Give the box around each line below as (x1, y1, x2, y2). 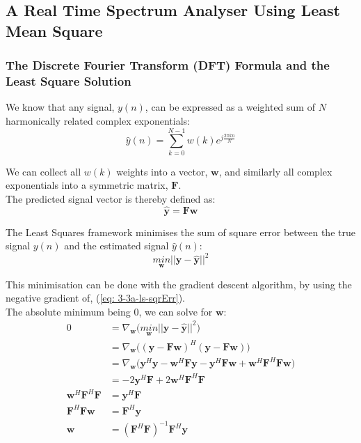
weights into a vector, (116, 164, 208, 178)
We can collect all (6, 164, 81, 178)
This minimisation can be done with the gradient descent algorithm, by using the (6, 277, 352, 291)
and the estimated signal (64, 238, 169, 253)
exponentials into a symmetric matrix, (6, 178, 168, 192)
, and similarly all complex (218, 164, 332, 178)
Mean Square (6, 20, 103, 41)
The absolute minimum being (6, 304, 131, 318)
